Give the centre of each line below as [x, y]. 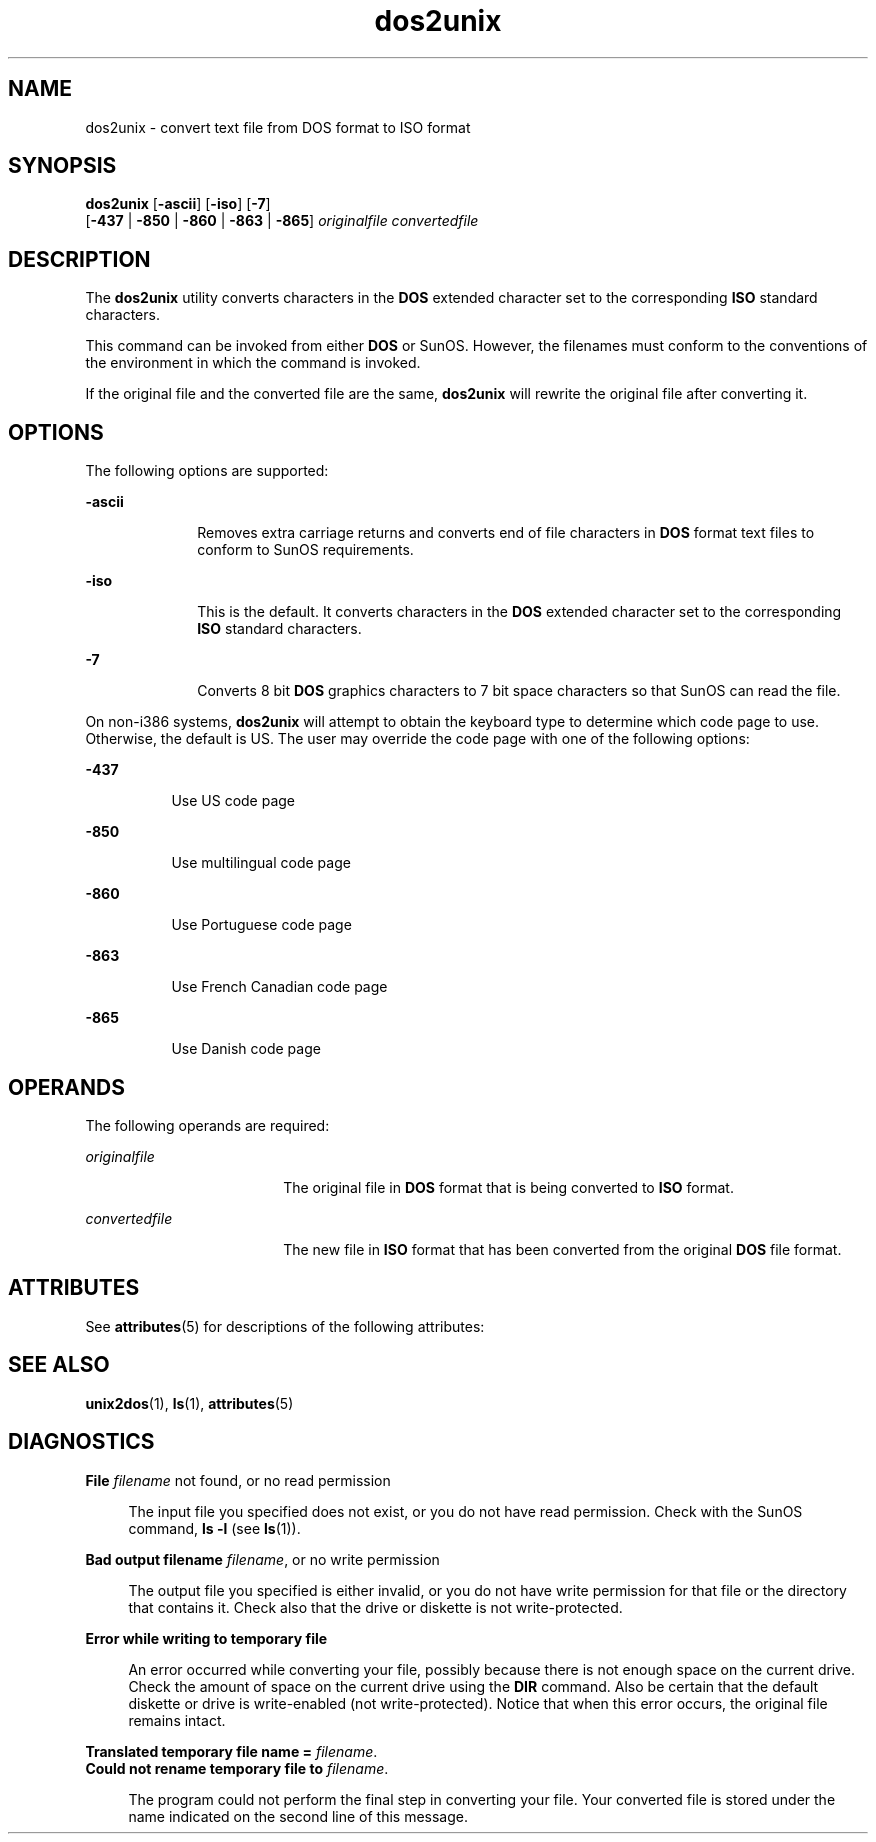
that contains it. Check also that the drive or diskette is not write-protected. [375, 1607]
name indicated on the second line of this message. [298, 1816]
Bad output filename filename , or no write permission [262, 1559]
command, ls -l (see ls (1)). [214, 1528]
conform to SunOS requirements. [305, 550]
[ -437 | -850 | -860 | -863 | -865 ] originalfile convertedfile [282, 221]
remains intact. [177, 1720]
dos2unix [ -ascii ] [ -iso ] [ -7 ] [178, 204]
